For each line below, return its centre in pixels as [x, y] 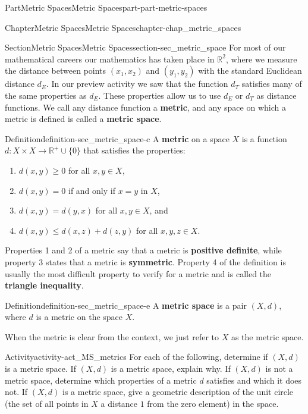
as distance [276, 95]
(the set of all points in [47, 403]
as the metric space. [267, 336]
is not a [279, 368]
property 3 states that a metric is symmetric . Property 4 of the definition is [145, 261]
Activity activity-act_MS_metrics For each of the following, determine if [136, 357]
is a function [264, 138]
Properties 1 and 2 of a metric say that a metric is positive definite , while [143, 250]
